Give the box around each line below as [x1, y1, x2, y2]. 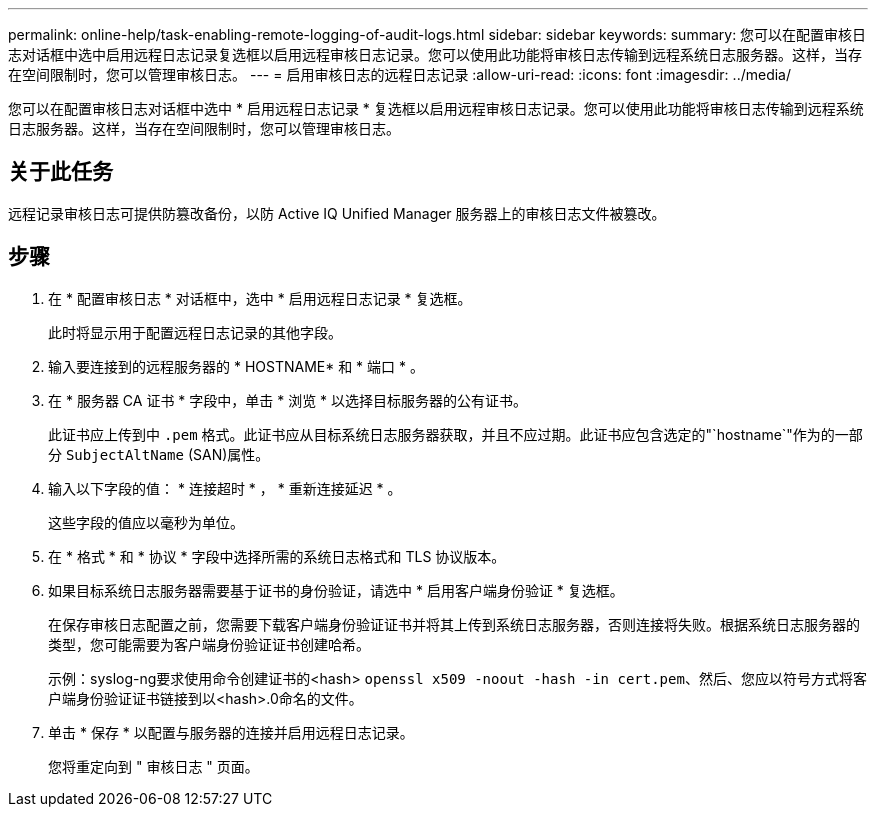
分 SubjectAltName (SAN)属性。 [48, 445, 270, 463]
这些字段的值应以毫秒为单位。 [48, 513, 244, 531]
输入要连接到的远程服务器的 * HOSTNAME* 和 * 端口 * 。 [48, 357, 424, 375]
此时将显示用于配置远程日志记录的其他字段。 [48, 323, 342, 341]
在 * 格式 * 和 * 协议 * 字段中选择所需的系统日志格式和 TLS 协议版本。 [48, 547, 506, 565]
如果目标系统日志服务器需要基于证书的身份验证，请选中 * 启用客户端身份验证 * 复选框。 [48, 581, 624, 599]
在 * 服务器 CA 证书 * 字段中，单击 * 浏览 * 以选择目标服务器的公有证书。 [48, 391, 528, 409]
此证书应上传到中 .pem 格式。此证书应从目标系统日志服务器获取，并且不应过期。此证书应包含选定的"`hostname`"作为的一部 [48, 425, 863, 443]
